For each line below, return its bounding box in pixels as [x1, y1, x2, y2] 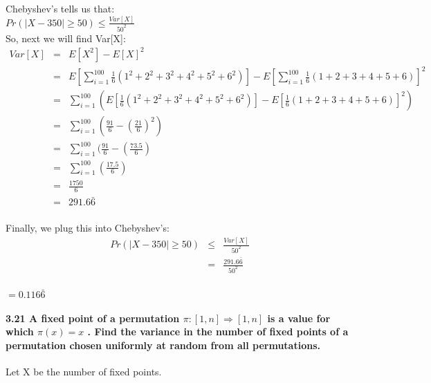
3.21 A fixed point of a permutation [6, 310, 180, 325]
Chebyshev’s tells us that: [6, 1, 115, 15]
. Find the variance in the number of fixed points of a [87, 324, 349, 339]
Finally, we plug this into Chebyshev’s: [6, 221, 169, 235]
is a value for [267, 310, 331, 325]
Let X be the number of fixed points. [6, 364, 162, 379]
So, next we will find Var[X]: [6, 30, 126, 45]
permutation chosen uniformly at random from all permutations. [6, 338, 320, 353]
